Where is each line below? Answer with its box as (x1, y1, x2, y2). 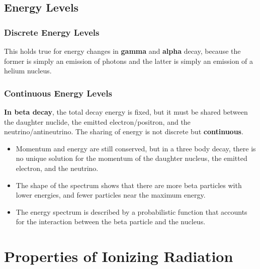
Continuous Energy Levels (4, 86, 112, 99)
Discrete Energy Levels (4, 26, 100, 38)
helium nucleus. (4, 65, 52, 76)
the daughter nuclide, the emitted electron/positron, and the (4, 116, 191, 127)
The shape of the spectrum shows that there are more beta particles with (16, 180, 242, 190)
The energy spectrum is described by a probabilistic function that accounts (16, 206, 247, 217)
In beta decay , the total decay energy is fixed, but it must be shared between (4, 107, 248, 117)
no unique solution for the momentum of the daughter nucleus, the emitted (16, 153, 247, 163)
